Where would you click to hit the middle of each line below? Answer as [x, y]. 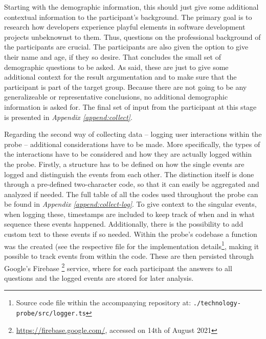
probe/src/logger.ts [51, 313]
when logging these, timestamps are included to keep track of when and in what [129, 214]
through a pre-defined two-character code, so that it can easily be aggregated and [132, 184]
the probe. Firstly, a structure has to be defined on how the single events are [124, 164]
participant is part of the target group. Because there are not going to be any [126, 87]
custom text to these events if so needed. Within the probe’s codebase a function [131, 234]
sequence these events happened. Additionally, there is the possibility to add [124, 224]
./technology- [217, 304]
